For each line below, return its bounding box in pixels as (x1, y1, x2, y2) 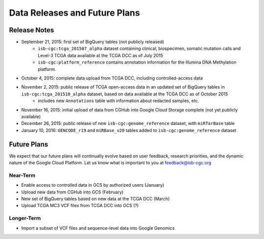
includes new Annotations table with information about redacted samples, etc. (38, 98, 199, 104)
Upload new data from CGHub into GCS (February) (21, 189, 124, 195)
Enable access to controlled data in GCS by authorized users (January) (21, 182, 165, 188)
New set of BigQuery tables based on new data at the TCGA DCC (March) (21, 196, 170, 201)
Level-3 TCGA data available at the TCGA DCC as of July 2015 (38, 52, 163, 58)
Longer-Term (9, 215, 41, 222)
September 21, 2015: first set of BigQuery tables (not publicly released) (21, 39, 164, 45)
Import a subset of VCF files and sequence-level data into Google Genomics (21, 225, 175, 231)
